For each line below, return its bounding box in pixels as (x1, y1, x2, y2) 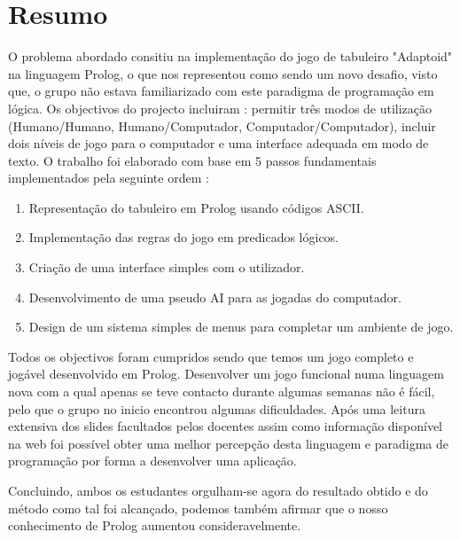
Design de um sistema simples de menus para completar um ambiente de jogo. (28, 317, 454, 336)
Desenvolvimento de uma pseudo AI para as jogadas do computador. (28, 287, 402, 306)
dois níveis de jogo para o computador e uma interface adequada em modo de (8, 134, 429, 153)
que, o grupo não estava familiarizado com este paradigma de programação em (8, 82, 434, 100)
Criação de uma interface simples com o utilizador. (28, 258, 305, 277)
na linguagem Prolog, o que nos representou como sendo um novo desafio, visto (8, 64, 438, 82)
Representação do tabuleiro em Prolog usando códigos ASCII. (28, 198, 364, 216)
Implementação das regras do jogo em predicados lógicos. (28, 228, 339, 247)
